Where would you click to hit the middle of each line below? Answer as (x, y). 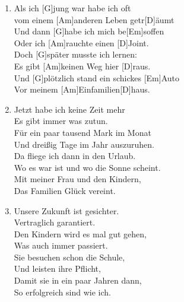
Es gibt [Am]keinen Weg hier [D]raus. (82, 66)
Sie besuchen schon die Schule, (69, 257)
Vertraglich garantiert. (55, 222)
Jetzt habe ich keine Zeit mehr (69, 109)
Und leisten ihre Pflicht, (57, 268)
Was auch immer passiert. (61, 245)
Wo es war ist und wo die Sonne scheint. (87, 167)
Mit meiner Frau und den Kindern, (77, 179)
